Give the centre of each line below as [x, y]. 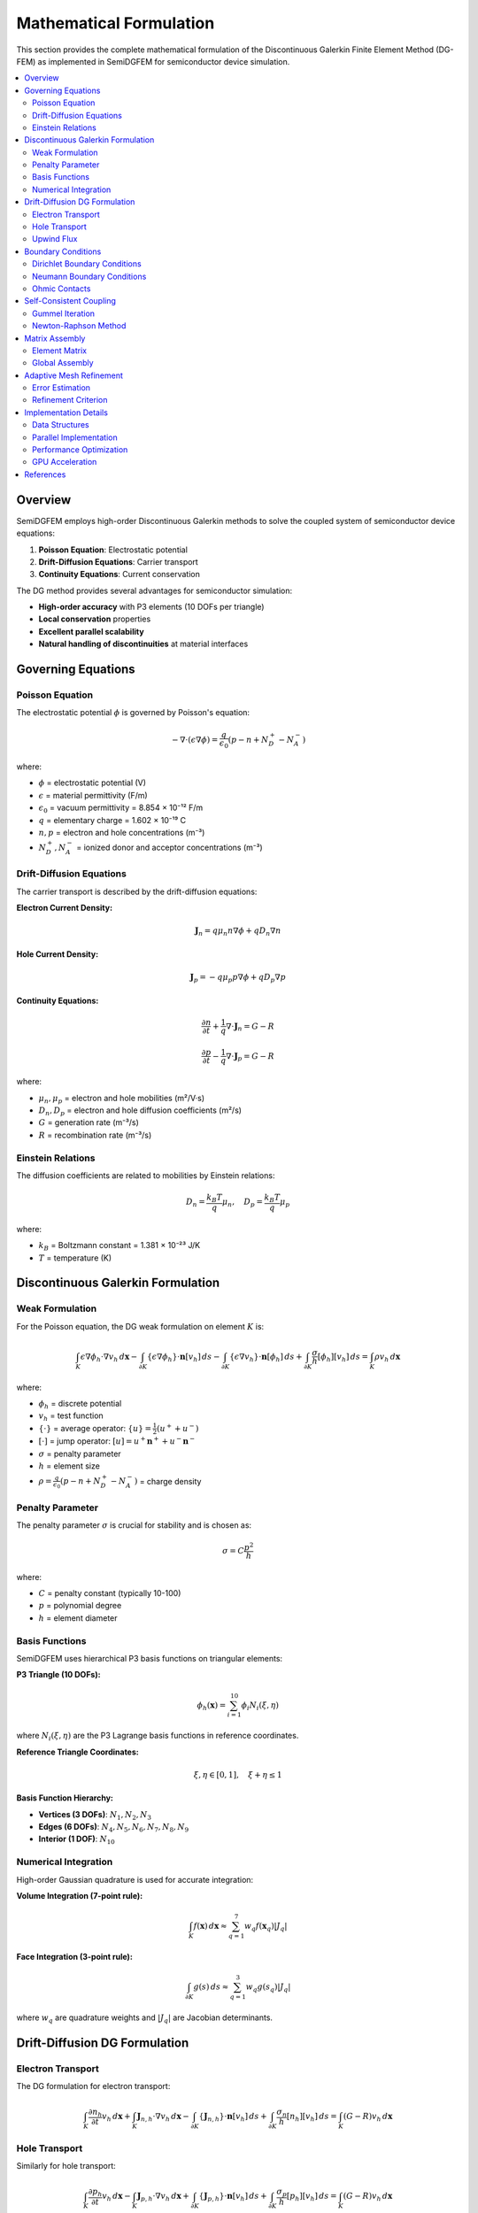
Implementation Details [66, 413]
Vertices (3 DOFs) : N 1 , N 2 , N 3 [95, 1815]
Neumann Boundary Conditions [89, 276]
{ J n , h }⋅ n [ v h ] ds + [233, 2117]
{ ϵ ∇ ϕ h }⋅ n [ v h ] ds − [183, 1357]
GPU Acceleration [65, 462]
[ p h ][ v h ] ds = [312, 2197]
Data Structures [61, 425]
